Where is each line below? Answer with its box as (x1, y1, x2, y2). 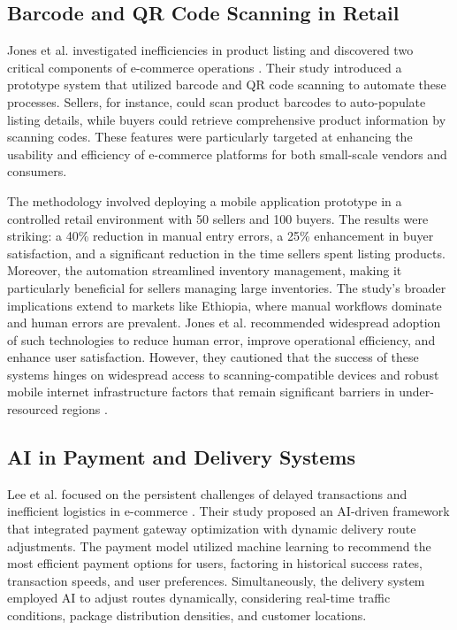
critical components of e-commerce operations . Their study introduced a (7, 58, 402, 76)
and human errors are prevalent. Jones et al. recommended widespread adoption (7, 313, 441, 332)
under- (399, 382, 434, 401)
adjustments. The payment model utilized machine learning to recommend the (7, 536, 431, 555)
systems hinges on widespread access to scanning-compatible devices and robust (7, 365, 439, 383)
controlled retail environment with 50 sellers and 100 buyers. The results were (7, 209, 429, 227)
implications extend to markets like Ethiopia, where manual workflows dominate (7, 296, 442, 314)
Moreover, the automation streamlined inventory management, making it (7, 261, 402, 280)
